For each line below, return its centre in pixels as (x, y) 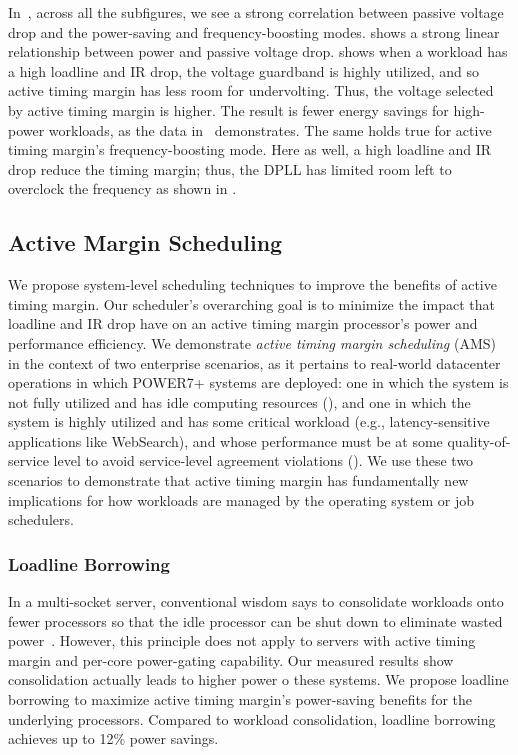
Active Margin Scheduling (145, 242)
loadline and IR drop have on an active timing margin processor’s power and (243, 323)
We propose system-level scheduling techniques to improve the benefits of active (252, 284)
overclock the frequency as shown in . (122, 188)
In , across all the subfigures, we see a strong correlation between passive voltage (256, 12)
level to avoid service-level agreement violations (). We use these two (263, 460)
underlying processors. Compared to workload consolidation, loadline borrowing (252, 718)
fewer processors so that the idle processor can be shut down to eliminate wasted (255, 620)
